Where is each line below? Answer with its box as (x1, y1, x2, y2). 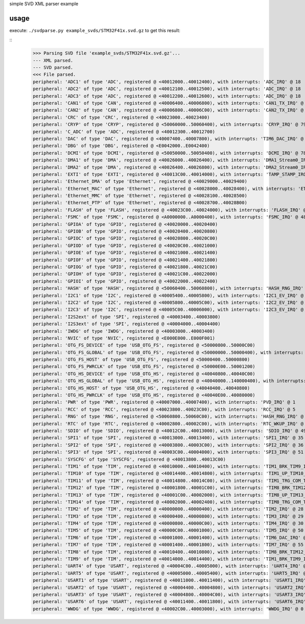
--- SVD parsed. (33, 65, 74, 71)
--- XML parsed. (33, 58, 74, 63)
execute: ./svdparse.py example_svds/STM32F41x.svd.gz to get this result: (9, 27, 180, 33)
